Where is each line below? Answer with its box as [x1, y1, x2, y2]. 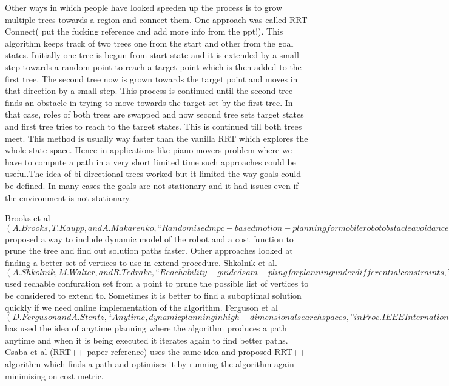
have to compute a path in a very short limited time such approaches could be [5, 155, 296, 168]
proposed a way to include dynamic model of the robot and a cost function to [5, 232, 294, 245]
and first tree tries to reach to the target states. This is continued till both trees [5, 119, 302, 132]
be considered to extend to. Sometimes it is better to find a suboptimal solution [5, 289, 302, 302]
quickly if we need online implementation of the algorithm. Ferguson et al [5, 301, 278, 313]
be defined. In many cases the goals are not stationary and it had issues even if [5, 179, 299, 191]
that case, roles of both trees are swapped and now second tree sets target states [5, 108, 304, 121]
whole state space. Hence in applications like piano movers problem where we [5, 144, 292, 156]
